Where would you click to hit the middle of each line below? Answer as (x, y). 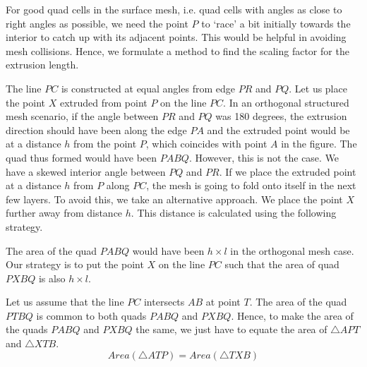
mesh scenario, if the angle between (82, 116)
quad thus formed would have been (82, 157)
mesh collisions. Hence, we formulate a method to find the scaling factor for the (178, 50)
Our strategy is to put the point (75, 264)
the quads (27, 329)
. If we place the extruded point (288, 171)
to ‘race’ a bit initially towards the (276, 23)
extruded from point (103, 102)
